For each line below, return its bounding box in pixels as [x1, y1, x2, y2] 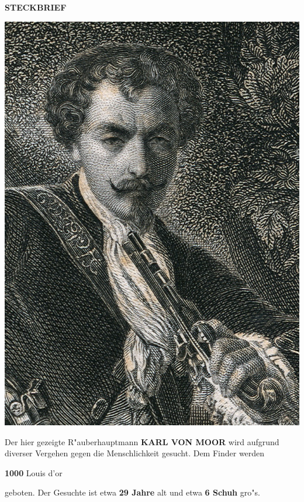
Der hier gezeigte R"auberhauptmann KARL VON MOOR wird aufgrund [5, 435, 279, 448]
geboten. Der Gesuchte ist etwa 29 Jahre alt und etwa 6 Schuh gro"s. [5, 486, 260, 498]
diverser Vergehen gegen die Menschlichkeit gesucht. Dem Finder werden [5, 447, 265, 459]
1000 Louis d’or [5, 466, 63, 479]
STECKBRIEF [5, 1, 67, 13]
